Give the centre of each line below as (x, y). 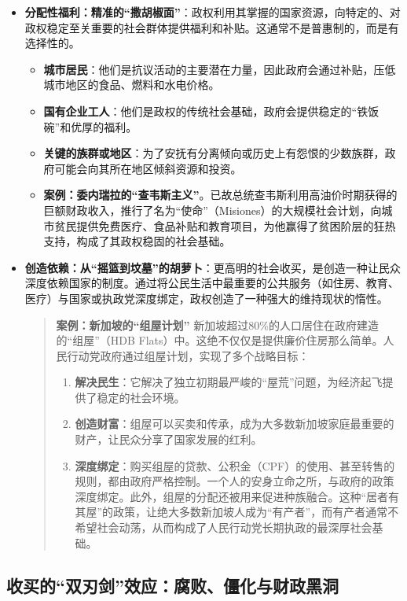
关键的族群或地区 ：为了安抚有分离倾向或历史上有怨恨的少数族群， (214, 153)
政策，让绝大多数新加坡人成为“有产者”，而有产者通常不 (256, 512)
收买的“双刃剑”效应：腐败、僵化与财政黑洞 (172, 585)
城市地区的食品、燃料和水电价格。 (132, 85)
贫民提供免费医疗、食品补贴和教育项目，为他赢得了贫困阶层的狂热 (225, 225)
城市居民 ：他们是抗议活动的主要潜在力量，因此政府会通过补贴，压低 (220, 69)
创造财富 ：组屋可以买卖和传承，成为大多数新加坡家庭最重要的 (235, 424)
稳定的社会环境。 (141, 397)
